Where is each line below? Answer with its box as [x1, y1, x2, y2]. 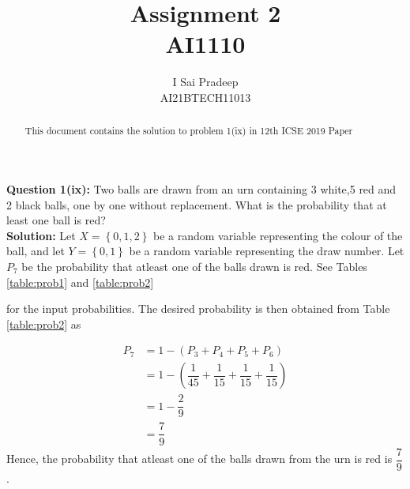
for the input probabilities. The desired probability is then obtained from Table [6, 300, 390, 317]
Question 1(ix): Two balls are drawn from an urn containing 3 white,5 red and [6, 180, 397, 197]
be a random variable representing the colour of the [152, 227, 403, 243]
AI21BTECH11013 [160, 88, 251, 105]
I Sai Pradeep [172, 73, 239, 90]
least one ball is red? [6, 212, 106, 228]
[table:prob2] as [6, 315, 81, 332]
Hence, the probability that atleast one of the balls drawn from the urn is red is [6, 450, 393, 467]
